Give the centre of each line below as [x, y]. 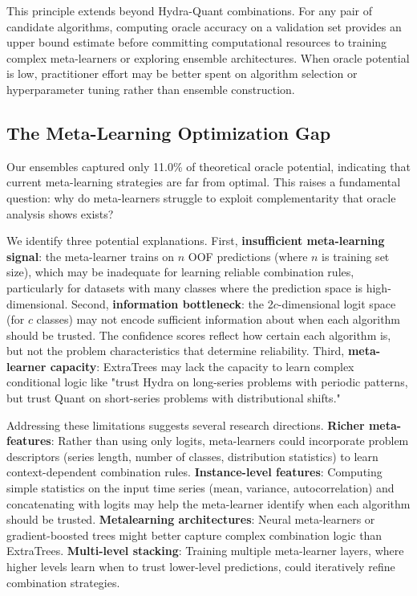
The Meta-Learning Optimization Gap [169, 132]
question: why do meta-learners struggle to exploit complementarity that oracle [201, 197]
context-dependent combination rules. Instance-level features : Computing [194, 472]
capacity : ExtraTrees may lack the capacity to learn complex [202, 366]
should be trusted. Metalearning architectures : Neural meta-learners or [191, 519]
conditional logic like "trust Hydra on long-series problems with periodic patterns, [207, 382]
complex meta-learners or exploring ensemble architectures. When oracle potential [208, 57]
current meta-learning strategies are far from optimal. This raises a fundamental [204, 182]
